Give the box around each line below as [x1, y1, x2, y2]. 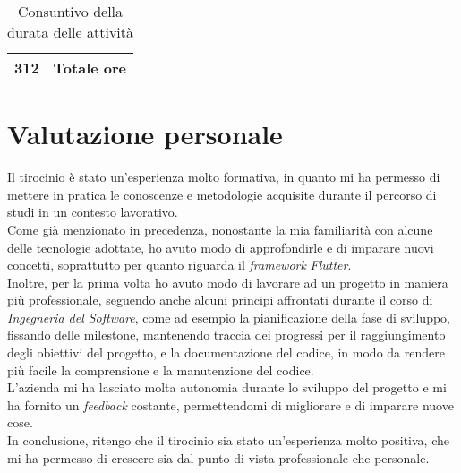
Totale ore [53, 57, 127, 78]
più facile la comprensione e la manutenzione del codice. [7, 360, 314, 379]
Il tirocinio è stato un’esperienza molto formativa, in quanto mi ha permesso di [7, 168, 440, 186]
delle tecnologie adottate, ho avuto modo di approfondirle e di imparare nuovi [7, 237, 434, 256]
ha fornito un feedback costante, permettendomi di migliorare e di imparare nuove [7, 395, 454, 414]
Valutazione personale [7, 116, 283, 152]
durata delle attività [7, 21, 134, 42]
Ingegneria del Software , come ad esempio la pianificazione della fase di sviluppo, [7, 307, 450, 326]
